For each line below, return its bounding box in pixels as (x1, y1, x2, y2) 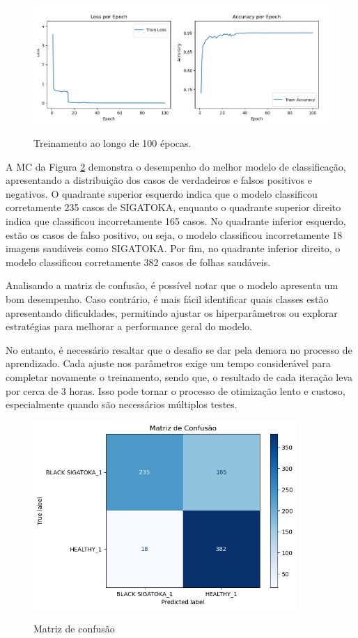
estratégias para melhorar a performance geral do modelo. (6, 319, 252, 334)
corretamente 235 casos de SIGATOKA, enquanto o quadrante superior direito (6, 200, 341, 215)
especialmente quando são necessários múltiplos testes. (6, 397, 238, 412)
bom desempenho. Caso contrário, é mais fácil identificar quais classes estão (6, 292, 329, 306)
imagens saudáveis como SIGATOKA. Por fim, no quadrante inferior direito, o (6, 241, 341, 256)
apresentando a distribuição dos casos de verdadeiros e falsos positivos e (6, 173, 312, 187)
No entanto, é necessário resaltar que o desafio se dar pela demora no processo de (6, 342, 352, 357)
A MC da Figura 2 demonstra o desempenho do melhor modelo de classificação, (6, 159, 346, 173)
